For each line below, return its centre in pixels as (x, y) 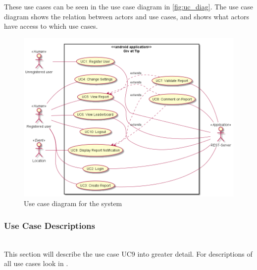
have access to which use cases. (51, 26)
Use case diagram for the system (73, 203)
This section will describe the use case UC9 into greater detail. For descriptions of (128, 253)
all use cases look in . (36, 263)
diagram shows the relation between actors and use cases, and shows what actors (127, 16)
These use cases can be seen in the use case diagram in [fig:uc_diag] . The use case (129, 6)
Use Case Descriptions (50, 225)
